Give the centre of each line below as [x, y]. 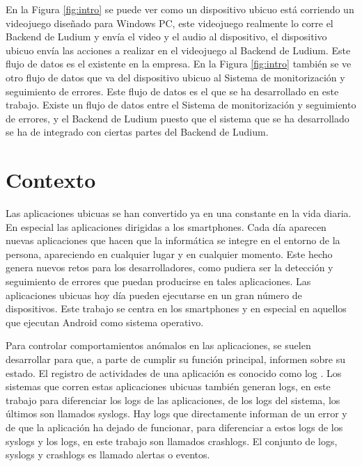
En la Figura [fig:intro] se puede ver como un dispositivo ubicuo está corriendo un [180, 9]
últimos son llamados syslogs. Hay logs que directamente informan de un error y [176, 413]
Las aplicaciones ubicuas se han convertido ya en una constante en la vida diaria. [179, 213]
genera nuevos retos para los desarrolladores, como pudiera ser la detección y [170, 267]
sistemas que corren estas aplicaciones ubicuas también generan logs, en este [168, 386]
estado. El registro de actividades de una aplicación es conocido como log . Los [174, 372]
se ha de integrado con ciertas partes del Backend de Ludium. [137, 132]
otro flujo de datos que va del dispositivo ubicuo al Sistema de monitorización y [175, 77]
